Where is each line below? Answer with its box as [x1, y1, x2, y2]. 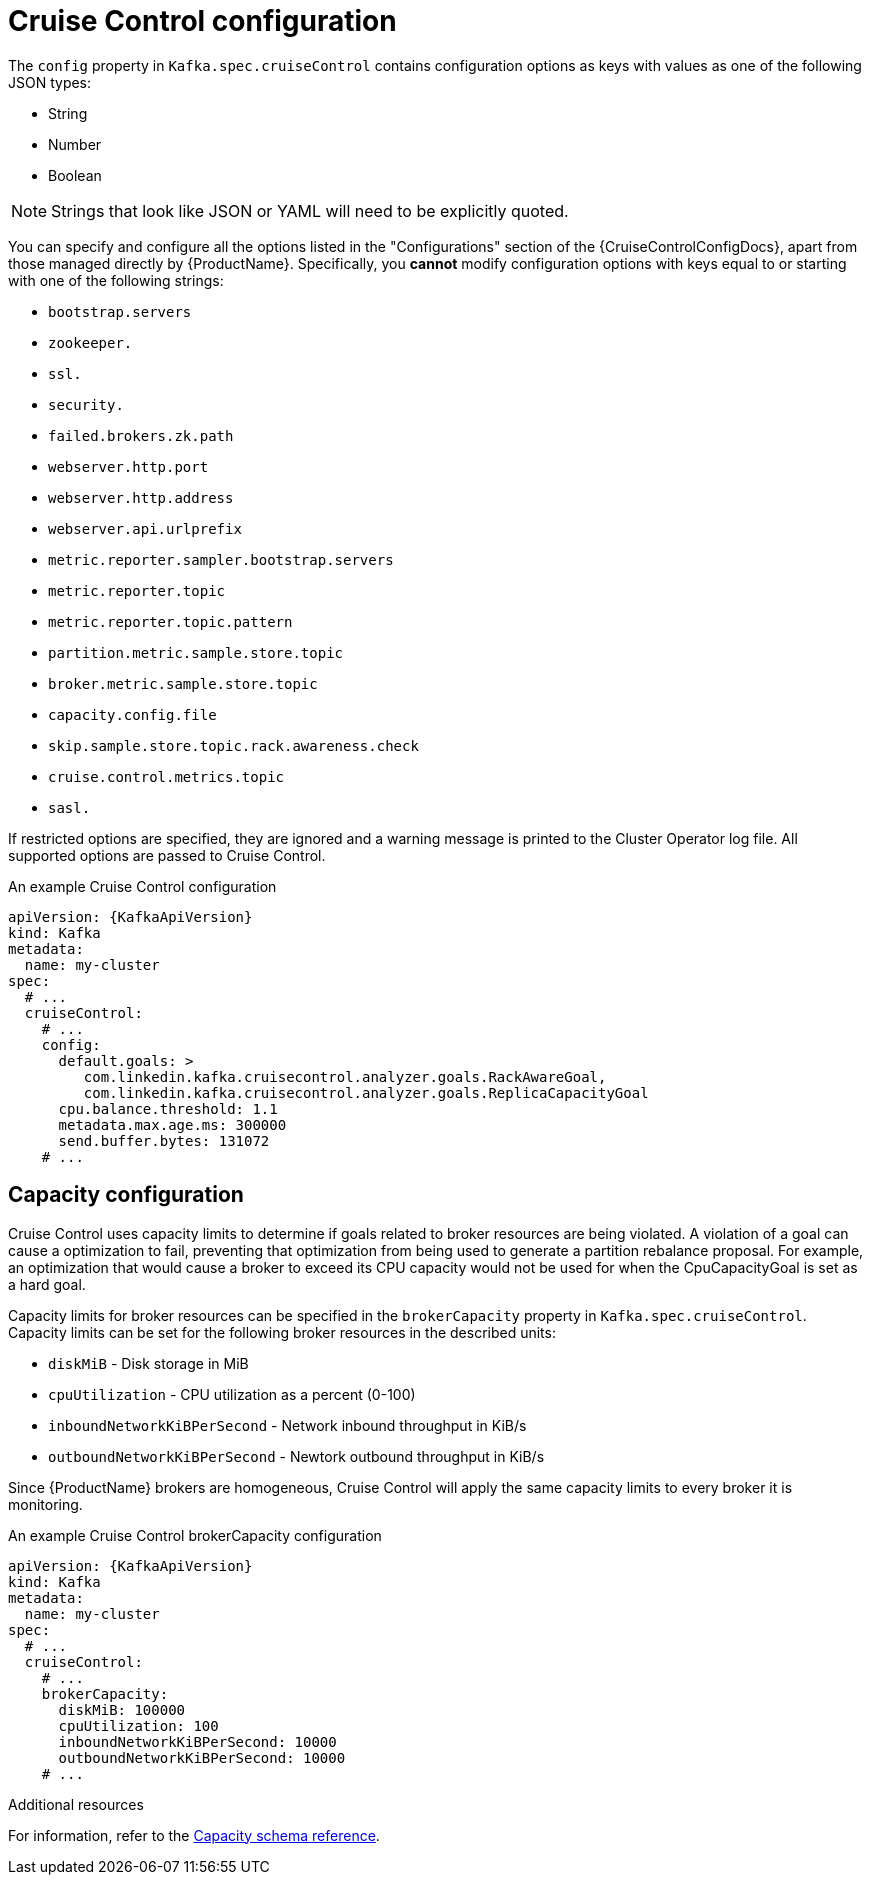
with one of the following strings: [8, 271, 224, 289]
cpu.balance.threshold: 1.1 [58, 1100, 278, 1117]
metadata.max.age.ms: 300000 [58, 1116, 287, 1133]
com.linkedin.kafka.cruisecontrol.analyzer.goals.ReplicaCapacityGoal [83, 1084, 649, 1101]
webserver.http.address [48, 489, 234, 506]
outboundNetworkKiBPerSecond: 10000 [58, 1749, 346, 1766]
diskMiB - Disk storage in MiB [48, 1354, 249, 1372]
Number [48, 135, 102, 153]
